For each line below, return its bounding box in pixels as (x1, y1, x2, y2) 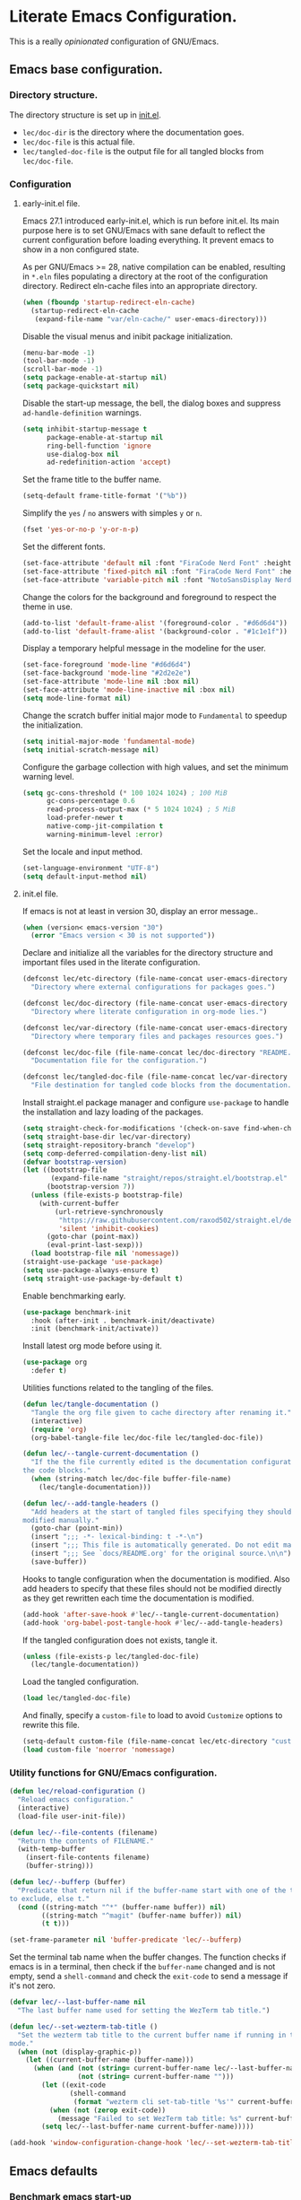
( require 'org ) (30, 1425, 88, 1434)
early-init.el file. (21, 197, 81, 208)
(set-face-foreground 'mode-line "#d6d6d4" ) (21, 660, 192, 669)
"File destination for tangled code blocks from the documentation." (30, 1081, 296, 1090)
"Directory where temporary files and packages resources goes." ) (30, 1032, 284, 1041)
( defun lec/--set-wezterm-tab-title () (9, 2021, 159, 2031)
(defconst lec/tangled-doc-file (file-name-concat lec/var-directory (21, 1072, 288, 1082)
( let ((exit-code (41, 2081, 106, 2090)
